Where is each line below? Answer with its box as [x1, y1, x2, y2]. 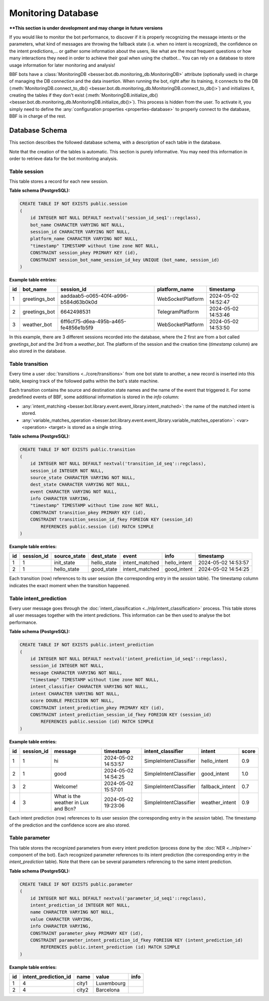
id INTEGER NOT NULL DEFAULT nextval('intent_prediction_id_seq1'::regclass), [30, 656, 228, 662]
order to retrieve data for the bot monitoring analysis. [9, 155, 118, 161]
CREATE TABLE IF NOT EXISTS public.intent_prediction [19, 642, 154, 648]
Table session [9, 168, 44, 175]
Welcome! [54, 783, 78, 790]
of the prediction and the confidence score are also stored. [9, 822, 131, 828]
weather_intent [201, 799, 236, 806]
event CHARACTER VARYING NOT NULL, [30, 489, 117, 494]
